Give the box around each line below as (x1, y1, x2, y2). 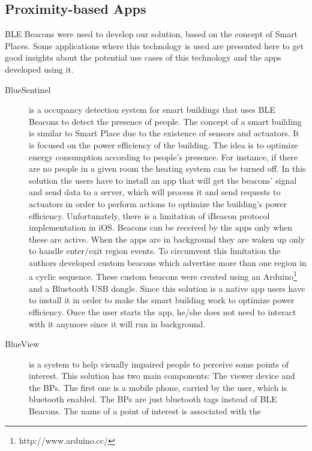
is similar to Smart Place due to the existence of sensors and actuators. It (29, 127, 299, 139)
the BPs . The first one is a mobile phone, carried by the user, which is (29, 381, 287, 393)
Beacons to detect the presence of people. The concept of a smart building (29, 115, 302, 127)
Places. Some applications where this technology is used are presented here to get (5, 39, 304, 52)
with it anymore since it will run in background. (29, 317, 206, 330)
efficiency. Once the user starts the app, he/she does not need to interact (29, 305, 296, 318)
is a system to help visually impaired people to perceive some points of (29, 357, 289, 370)
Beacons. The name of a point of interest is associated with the (29, 405, 261, 417)
